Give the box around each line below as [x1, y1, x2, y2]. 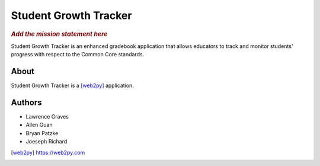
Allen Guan [25, 122, 53, 129]
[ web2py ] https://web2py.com [11, 149, 85, 156]
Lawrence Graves [25, 113, 69, 120]
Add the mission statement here [11, 30, 108, 38]
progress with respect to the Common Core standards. [11, 51, 145, 58]
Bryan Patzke [25, 129, 59, 136]
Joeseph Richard [25, 138, 68, 145]
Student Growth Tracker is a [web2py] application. [11, 82, 135, 89]
